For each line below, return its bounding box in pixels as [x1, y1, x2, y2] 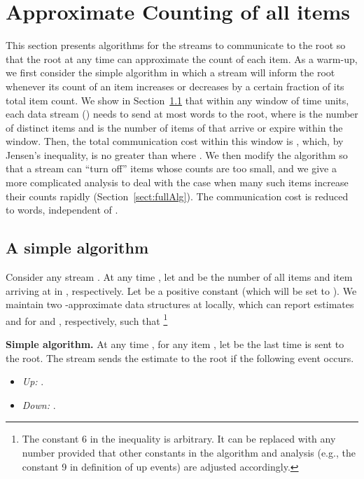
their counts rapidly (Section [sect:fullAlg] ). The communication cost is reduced [6, 188, 349, 203]
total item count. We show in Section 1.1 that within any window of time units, [6, 92, 349, 107]
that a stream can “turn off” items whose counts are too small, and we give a [6, 161, 337, 176]
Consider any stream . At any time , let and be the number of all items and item [6, 270, 353, 284]
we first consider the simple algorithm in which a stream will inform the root [6, 65, 335, 80]
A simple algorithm [6, 237, 149, 258]
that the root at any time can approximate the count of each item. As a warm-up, [6, 51, 358, 66]
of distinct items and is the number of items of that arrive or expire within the [6, 120, 343, 134]
